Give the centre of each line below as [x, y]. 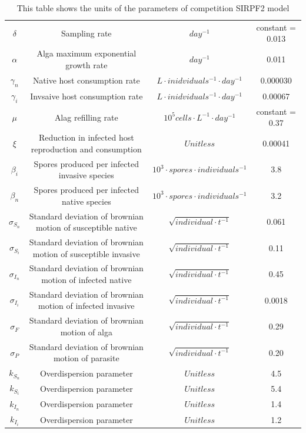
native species [86, 201]
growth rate [87, 64]
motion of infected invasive [87, 306]
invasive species [86, 175]
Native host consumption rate [86, 80]
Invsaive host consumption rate [87, 96]
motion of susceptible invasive [86, 253]
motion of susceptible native [86, 227]
